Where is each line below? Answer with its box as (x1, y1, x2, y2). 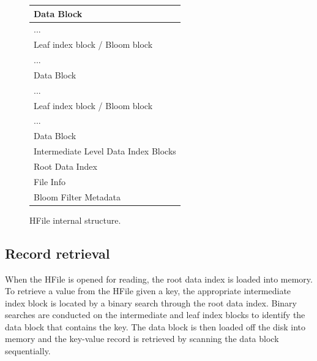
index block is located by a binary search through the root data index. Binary (5, 296, 297, 309)
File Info (34, 175, 65, 188)
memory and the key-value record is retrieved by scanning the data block (5, 332, 279, 345)
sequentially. (5, 344, 51, 357)
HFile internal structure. (29, 213, 121, 226)
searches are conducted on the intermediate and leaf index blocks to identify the (5, 308, 305, 321)
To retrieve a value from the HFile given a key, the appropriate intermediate (5, 284, 291, 297)
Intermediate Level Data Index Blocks (34, 145, 176, 158)
